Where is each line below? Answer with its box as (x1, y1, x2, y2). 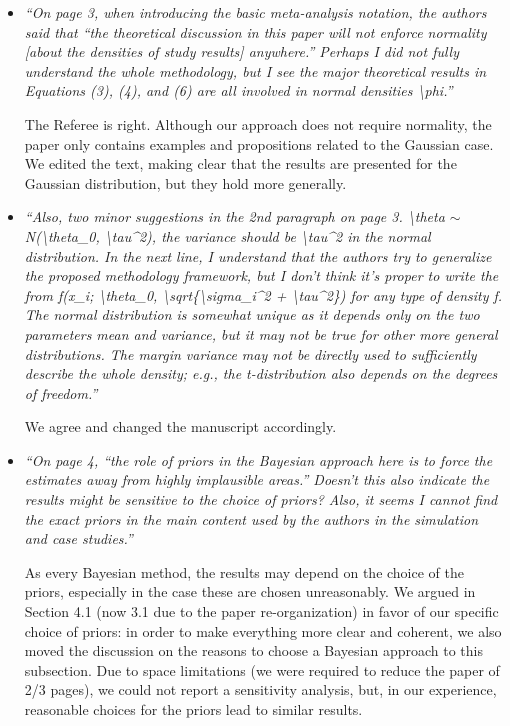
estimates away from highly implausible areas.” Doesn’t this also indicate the (24, 469, 490, 490)
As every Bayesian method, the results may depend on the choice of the (24, 561, 464, 582)
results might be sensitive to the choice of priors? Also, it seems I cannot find (24, 489, 498, 510)
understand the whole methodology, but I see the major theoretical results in (24, 60, 487, 81)
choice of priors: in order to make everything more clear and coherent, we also (24, 620, 502, 641)
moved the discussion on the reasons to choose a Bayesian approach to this (24, 640, 483, 661)
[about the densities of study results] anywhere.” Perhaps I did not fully (24, 41, 459, 62)
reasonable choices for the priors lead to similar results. (24, 699, 363, 719)
